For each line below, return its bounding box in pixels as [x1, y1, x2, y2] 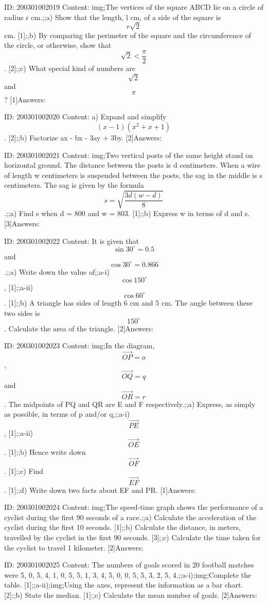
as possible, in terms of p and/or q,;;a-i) [4, 408, 130, 419]
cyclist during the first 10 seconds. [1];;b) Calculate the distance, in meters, [4, 522, 241, 532]
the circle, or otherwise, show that [4, 40, 112, 50]
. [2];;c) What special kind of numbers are [4, 62, 135, 73]
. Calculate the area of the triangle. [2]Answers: [4, 323, 153, 333]
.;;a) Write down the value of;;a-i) [4, 266, 110, 277]
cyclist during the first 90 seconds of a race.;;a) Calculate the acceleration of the [4, 511, 257, 522]
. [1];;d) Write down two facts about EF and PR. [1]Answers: [4, 484, 196, 495]
